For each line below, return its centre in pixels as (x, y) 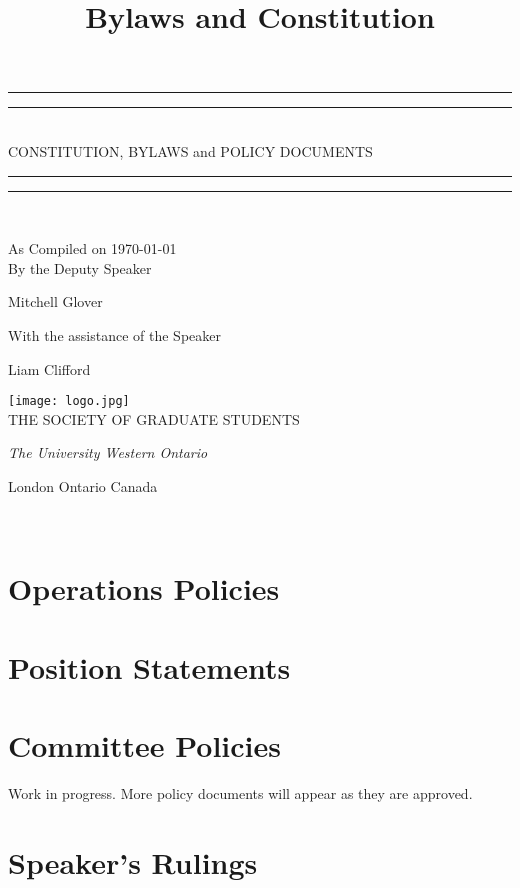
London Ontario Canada (83, 485)
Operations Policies (144, 588)
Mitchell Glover (55, 301)
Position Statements (149, 666)
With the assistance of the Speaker (114, 334)
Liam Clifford (49, 368)
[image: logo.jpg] (69, 401)
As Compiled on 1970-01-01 (92, 248)
